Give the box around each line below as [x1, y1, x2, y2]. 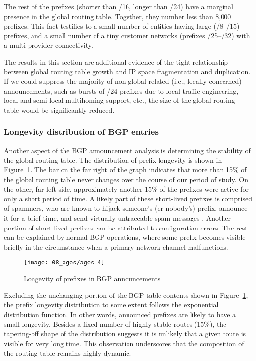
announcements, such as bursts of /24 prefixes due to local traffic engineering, [4, 85, 239, 96]
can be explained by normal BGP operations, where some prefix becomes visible [4, 232, 246, 242]
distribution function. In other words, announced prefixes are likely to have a [4, 309, 236, 319]
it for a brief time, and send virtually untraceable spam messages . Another [4, 212, 231, 223]
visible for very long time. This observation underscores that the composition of [4, 338, 244, 348]
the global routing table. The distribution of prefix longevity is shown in [4, 155, 222, 165]
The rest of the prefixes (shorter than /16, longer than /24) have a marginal [4, 1, 233, 11]
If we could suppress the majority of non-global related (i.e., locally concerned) [4, 76, 242, 86]
